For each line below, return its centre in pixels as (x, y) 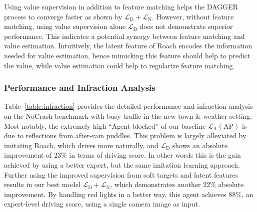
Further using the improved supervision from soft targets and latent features (121, 174)
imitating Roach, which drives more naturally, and (81, 145)
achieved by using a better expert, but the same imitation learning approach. (122, 164)
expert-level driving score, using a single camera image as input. (102, 204)
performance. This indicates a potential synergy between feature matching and (124, 36)
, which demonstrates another (155, 184)
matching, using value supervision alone (65, 26)
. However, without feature (193, 16)
